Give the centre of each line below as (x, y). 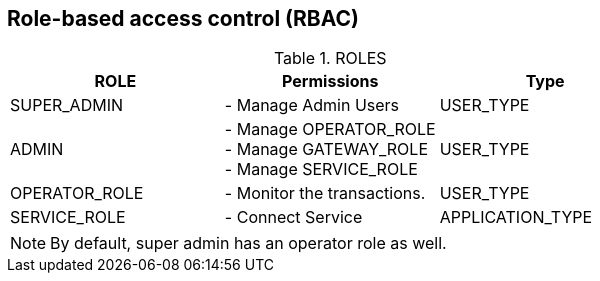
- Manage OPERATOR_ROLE (330, 129)
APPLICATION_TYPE (516, 217)
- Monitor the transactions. (325, 193)
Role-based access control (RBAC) (183, 18)
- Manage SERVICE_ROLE (321, 169)
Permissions (330, 81)
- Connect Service (293, 217)
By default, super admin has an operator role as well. (248, 243)
